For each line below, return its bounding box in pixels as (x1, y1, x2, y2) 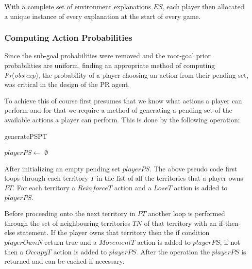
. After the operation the (136, 246, 210, 256)
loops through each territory (4, 173, 88, 183)
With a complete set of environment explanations (4, 1, 151, 11)
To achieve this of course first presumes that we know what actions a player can (4, 95, 242, 105)
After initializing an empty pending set (4, 163, 120, 173)
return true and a (45, 236, 97, 247)
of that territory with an (144, 218, 217, 228)
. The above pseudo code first (150, 163, 237, 173)
